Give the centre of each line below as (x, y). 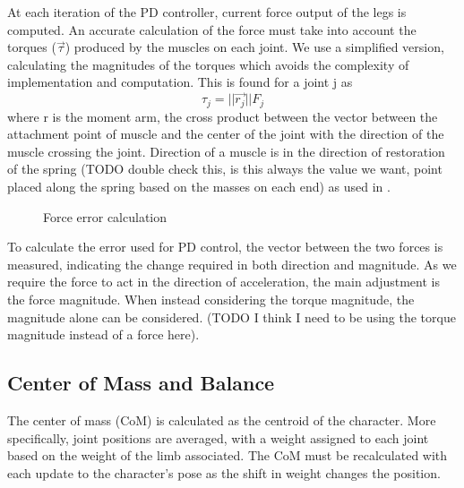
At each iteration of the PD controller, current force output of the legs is (207, 12)
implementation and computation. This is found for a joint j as (180, 82)
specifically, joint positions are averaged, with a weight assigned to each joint (218, 437)
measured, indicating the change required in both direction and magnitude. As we (232, 264)
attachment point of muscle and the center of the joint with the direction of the (226, 134)
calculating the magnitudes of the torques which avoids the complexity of (208, 64)
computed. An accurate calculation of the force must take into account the (212, 29)
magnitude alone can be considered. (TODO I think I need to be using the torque (232, 317)
